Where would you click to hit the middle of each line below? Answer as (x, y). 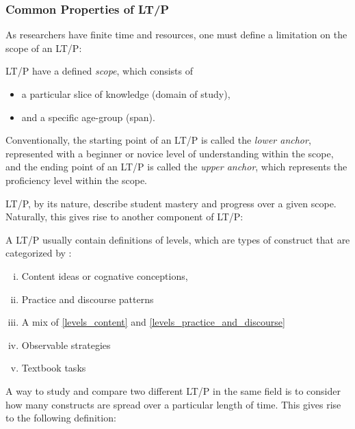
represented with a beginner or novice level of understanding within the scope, (170, 153)
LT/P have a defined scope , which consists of (100, 71)
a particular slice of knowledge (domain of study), (126, 94)
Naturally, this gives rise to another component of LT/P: (124, 217)
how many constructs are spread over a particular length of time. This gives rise (173, 404)
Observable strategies (66, 344)
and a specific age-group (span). (88, 117)
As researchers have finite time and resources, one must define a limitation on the (176, 35)
